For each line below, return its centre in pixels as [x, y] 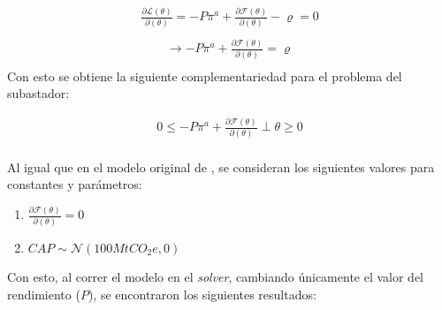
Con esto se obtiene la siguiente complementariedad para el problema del [205, 76]
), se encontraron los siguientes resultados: [202, 294]
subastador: [38, 93]
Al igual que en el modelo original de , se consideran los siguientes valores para [221, 166]
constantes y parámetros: [75, 184]
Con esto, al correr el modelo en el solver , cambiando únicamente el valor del [216, 277]
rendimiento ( [44, 294]
